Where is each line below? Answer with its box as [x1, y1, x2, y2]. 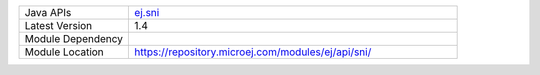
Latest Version [24, 19, 93, 32]
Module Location [24, 45, 104, 59]
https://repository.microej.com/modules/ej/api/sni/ [134, 45, 372, 59]
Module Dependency [24, 32, 124, 45]
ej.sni [134, 6, 160, 19]
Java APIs [24, 6, 72, 19]
